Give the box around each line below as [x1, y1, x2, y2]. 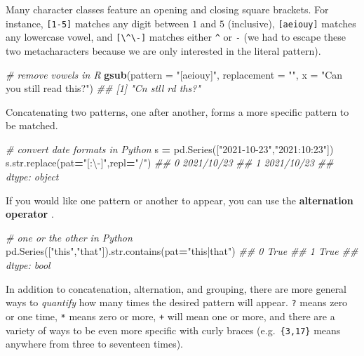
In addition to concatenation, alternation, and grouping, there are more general [6, 281, 347, 296]
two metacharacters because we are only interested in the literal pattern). [6, 43, 321, 58]
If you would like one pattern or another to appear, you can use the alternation [6, 192, 353, 207]
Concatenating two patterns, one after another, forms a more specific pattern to [6, 104, 349, 119]
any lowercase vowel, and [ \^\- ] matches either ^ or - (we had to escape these [6, 29, 346, 44]
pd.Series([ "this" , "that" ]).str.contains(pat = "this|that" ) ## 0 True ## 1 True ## [6, 244, 358, 258]
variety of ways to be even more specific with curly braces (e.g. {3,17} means [6, 322, 341, 337]
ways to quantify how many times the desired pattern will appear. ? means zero [6, 295, 348, 310]
